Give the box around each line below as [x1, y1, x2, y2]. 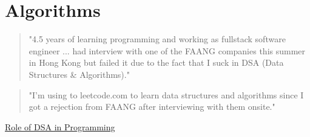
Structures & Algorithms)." [29, 68, 130, 80]
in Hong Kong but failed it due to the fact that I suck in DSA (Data [29, 56, 284, 69]
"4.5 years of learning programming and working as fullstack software [29, 33, 286, 45]
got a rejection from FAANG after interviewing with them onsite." [29, 100, 275, 113]
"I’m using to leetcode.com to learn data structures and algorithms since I [29, 88, 304, 101]
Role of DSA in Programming [5, 120, 115, 133]
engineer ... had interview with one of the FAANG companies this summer [29, 44, 306, 57]
